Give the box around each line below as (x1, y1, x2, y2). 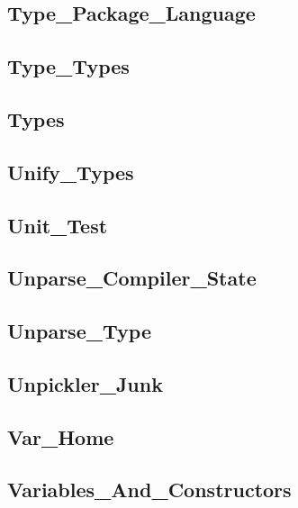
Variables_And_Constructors (7, 476, 292, 503)
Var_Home (7, 422, 114, 450)
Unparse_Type (7, 317, 151, 345)
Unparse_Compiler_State (7, 264, 257, 292)
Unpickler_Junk (7, 369, 163, 397)
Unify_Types (7, 158, 134, 186)
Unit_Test (7, 211, 108, 239)
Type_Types (7, 52, 130, 80)
